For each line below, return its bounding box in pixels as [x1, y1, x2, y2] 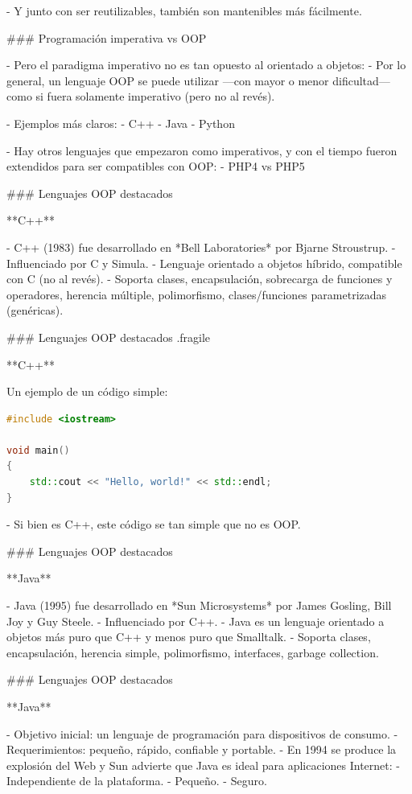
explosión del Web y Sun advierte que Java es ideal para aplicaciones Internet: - [6, 756, 400, 773]
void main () [6, 444, 70, 456]
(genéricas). [6, 302, 64, 319]
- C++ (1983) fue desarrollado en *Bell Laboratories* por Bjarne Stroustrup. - [6, 238, 396, 255]
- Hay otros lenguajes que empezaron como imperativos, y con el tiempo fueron [6, 142, 398, 158]
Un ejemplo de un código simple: [6, 383, 168, 400]
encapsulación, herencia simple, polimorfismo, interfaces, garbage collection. [6, 644, 379, 660]
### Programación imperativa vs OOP [6, 29, 207, 46]
